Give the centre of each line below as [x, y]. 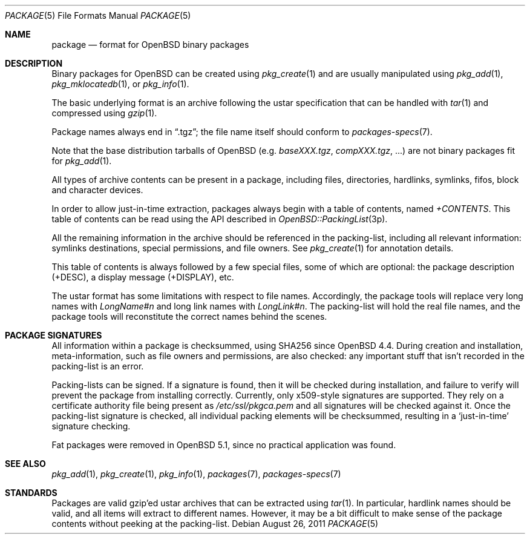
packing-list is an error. [98, 366]
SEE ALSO [25, 464]
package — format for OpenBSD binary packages [150, 45]
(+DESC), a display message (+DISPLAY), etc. [143, 277]
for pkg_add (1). [82, 161]
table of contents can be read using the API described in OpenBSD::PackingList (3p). [220, 219]
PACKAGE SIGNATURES [54, 335]
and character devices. [97, 190]
